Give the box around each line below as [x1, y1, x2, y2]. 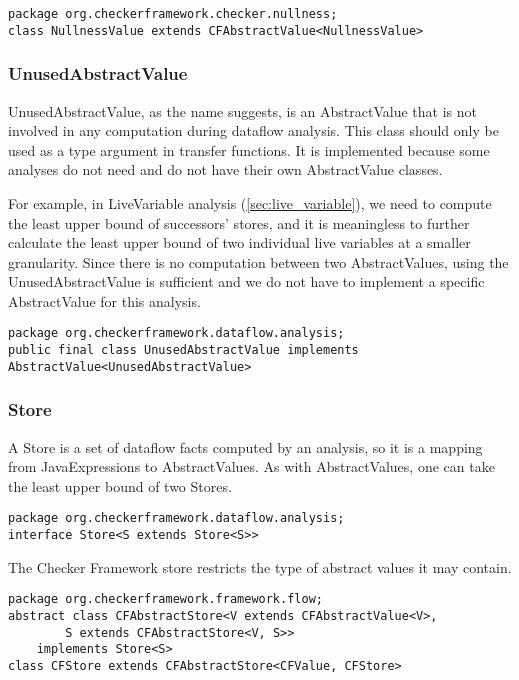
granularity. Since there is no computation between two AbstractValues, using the [8, 251, 509, 272]
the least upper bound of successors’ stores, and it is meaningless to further [8, 212, 470, 233]
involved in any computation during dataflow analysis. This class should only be [8, 120, 499, 141]
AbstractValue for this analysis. [8, 290, 201, 311]
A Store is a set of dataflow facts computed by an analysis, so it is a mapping [8, 436, 483, 457]
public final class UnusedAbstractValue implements [8, 343, 359, 358]
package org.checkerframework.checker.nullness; [8, 7, 338, 21]
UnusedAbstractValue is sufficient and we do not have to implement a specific [8, 271, 485, 292]
